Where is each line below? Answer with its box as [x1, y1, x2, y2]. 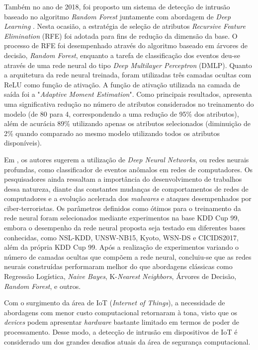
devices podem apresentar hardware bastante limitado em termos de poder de [4, 317, 240, 327]
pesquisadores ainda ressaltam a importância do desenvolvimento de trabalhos [4, 174, 242, 184]
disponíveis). [4, 138, 42, 148]
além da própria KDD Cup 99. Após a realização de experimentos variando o [4, 242, 239, 252]
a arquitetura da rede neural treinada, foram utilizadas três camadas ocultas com [4, 70, 252, 80]
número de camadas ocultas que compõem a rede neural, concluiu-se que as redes [4, 251, 252, 262]
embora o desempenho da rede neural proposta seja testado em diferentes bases [4, 222, 246, 233]
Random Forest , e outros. [4, 280, 81, 291]
